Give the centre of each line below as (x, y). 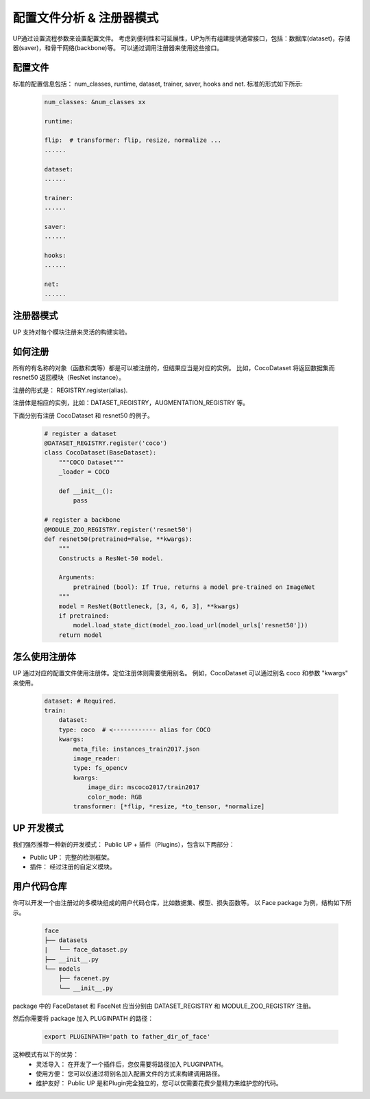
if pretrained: (84, 616)
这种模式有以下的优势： (46, 1054)
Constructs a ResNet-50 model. (111, 558)
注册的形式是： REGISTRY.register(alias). (70, 390)
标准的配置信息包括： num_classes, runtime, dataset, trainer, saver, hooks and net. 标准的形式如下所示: (158, 84)
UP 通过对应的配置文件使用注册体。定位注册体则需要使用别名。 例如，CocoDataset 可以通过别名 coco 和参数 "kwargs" (181, 673)
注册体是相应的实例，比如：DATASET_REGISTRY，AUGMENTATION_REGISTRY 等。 (131, 403)
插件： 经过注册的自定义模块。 (73, 867)
